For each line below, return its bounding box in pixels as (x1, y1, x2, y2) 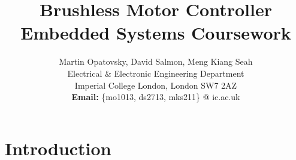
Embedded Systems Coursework (20, 20, 291, 45)
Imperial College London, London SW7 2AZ (74, 79, 237, 91)
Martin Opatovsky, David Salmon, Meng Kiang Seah (59, 55, 253, 68)
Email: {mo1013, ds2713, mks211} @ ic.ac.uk (71, 90, 240, 103)
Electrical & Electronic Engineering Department (67, 67, 244, 79)
